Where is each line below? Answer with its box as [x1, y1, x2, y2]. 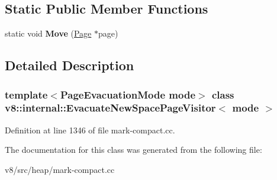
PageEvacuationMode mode [60, 87, 196, 102]
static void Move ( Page [5, 27, 92, 40]
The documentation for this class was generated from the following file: [5, 143, 262, 156]
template [5, 87, 48, 102]
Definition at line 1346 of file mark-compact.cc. [5, 123, 175, 136]
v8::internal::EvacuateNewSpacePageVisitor [5, 100, 216, 115]
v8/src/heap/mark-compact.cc [5, 163, 115, 175]
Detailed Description [5, 56, 134, 74]
